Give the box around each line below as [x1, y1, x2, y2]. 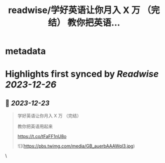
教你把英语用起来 [17, 123, 53, 129]
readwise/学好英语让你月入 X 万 [8, 4, 140, 16]
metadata [5, 45, 46, 57]
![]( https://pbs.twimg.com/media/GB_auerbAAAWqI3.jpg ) [17, 143, 135, 149]
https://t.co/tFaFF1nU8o [17, 133, 66, 139]
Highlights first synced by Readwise [5, 68, 159, 80]
